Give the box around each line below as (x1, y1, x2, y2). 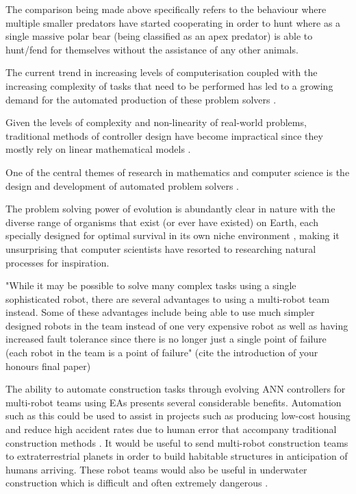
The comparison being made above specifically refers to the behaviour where (5, 2, 327, 16)
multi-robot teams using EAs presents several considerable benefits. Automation (5, 395, 342, 409)
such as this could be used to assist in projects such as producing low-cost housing (5, 408, 351, 423)
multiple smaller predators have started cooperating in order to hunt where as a (5, 15, 341, 29)
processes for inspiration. (5, 255, 110, 269)
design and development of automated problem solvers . (5, 178, 239, 193)
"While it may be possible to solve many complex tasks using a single (5, 278, 296, 293)
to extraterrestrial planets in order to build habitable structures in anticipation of (5, 449, 348, 463)
